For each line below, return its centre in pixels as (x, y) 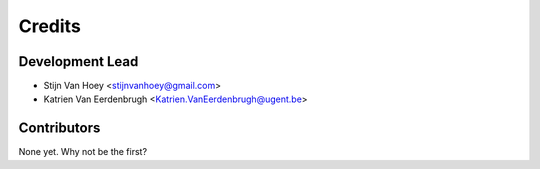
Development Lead (78, 61)
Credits (50, 26)
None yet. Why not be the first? (83, 152)
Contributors (59, 128)
